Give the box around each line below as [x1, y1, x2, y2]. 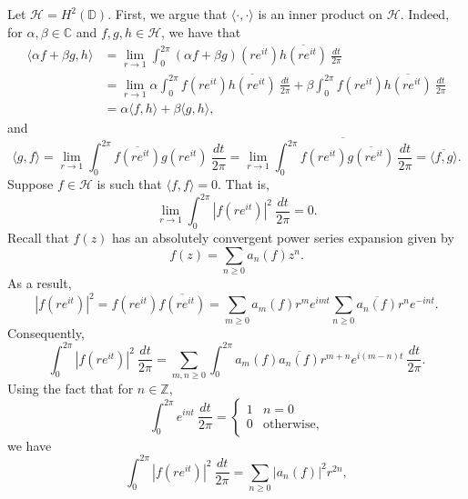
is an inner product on [258, 5, 383, 23]
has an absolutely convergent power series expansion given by [112, 228, 454, 247]
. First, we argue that [107, 5, 228, 23]
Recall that [7, 228, 69, 247]
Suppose [7, 175, 54, 194]
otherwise [263, 417, 316, 431]
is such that [97, 175, 162, 194]
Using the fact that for [7, 378, 134, 397]
